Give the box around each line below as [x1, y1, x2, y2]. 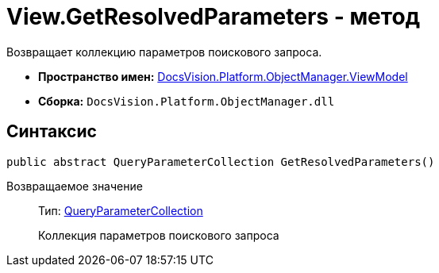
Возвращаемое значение [6, 179, 143, 193]
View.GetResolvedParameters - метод [6, 3, 421, 30]
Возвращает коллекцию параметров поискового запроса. [6, 44, 322, 59]
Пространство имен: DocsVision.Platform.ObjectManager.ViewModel [38, 69, 408, 83]
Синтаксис [6, 121, 97, 142]
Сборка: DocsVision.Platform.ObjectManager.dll [38, 94, 335, 108]
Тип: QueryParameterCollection [38, 203, 203, 217]
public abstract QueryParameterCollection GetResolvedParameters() [6, 155, 435, 168]
